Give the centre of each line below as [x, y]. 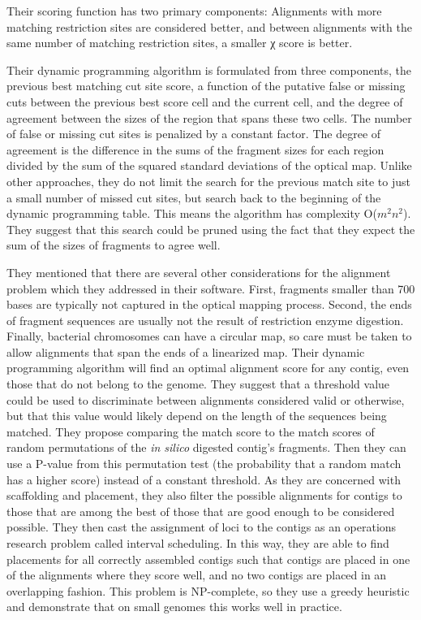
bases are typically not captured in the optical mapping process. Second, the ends [209, 304]
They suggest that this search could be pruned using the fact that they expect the [211, 229]
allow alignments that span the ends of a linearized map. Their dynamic [186, 351]
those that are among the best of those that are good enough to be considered [201, 511]
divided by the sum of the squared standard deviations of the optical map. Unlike [209, 165]
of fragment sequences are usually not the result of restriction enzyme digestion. [205, 320]
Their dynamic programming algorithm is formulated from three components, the [209, 69]
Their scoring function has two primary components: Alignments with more [194, 11]
